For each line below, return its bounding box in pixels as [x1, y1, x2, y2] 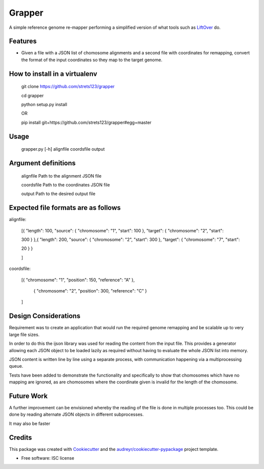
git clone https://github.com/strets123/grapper [21, 84, 115, 89]
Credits [9, 433, 32, 442]
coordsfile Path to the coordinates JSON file [21, 182, 110, 188]
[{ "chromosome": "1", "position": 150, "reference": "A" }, [21, 277, 135, 283]
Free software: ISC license [21, 455, 74, 461]
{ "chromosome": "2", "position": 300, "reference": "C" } [33, 288, 147, 294]
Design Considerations [9, 312, 81, 320]
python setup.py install [21, 102, 67, 108]
